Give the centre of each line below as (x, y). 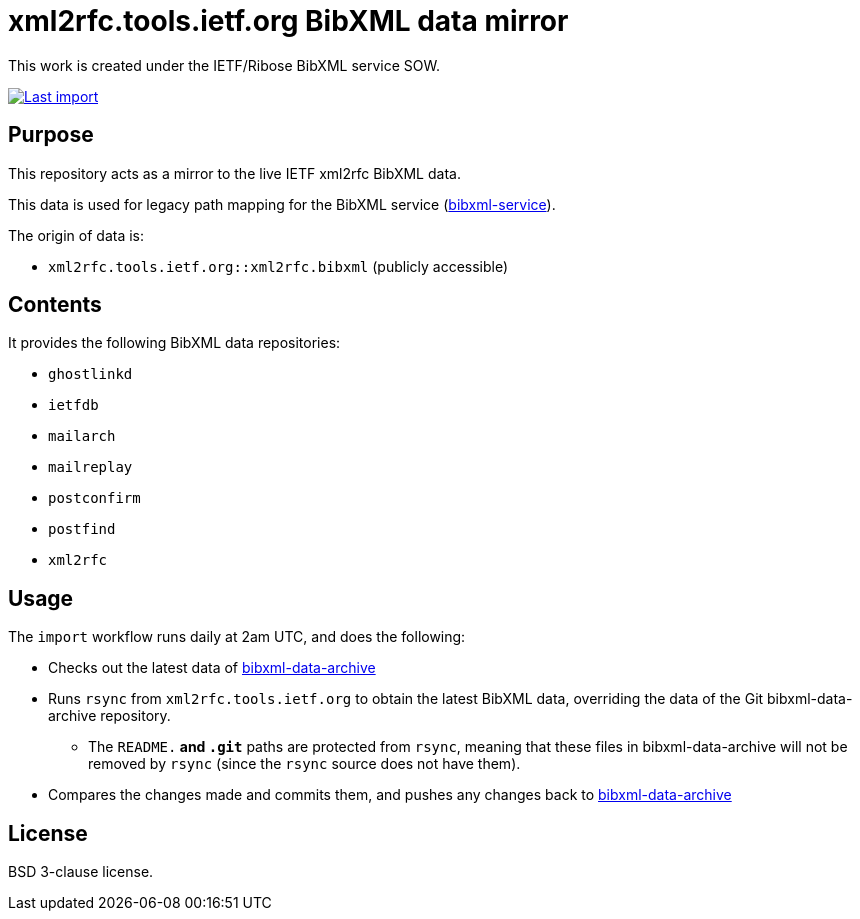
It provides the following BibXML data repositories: (174, 343)
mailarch (82, 436)
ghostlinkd (90, 374)
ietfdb (73, 405)
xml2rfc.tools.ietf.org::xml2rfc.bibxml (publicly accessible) (278, 266)
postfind (82, 529)
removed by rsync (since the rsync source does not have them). (304, 764)
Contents (55, 305)
